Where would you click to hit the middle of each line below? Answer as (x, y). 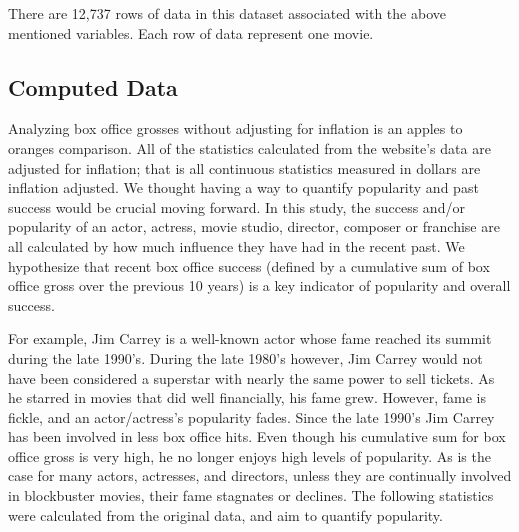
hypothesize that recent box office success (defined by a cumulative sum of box (249, 265)
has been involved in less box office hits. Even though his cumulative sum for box (257, 436)
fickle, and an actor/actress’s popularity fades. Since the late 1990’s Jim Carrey (251, 416)
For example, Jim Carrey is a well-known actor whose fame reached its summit (250, 338)
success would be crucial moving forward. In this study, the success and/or (236, 206)
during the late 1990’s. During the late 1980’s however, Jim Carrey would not (245, 357)
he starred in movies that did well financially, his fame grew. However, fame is (247, 397)
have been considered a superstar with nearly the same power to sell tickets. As (251, 377)
